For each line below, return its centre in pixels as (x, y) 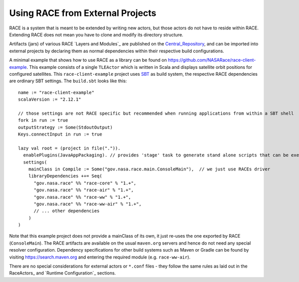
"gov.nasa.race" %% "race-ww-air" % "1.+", (88, 204)
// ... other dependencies (67, 211)
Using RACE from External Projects (83, 13)
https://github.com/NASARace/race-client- (212, 60)
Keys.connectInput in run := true (60, 134)
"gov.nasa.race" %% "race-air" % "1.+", (84, 190)
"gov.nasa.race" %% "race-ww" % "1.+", (82, 197)
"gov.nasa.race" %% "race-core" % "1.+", (85, 183)
